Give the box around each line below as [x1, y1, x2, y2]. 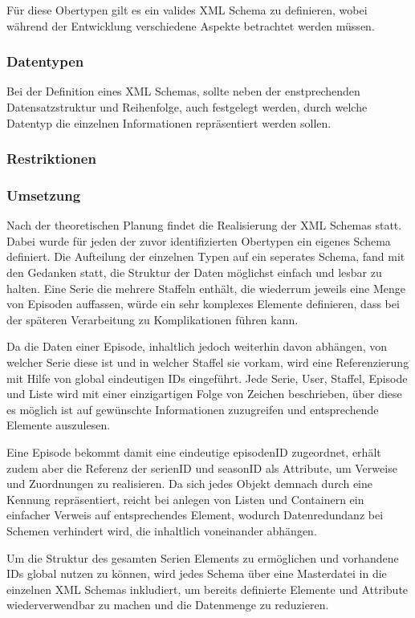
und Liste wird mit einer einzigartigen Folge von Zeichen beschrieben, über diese [6, 385, 402, 402]
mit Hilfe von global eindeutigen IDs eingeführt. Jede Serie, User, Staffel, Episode [6, 369, 408, 386]
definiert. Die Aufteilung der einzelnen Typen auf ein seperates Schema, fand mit [6, 248, 405, 265]
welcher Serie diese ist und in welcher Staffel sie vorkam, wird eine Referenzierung [6, 354, 409, 370]
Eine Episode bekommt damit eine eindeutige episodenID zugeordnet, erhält [6, 443, 381, 460]
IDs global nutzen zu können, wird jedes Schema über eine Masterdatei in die [6, 565, 387, 582]
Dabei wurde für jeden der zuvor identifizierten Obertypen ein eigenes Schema [6, 232, 391, 249]
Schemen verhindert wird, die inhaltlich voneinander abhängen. [6, 522, 317, 539]
